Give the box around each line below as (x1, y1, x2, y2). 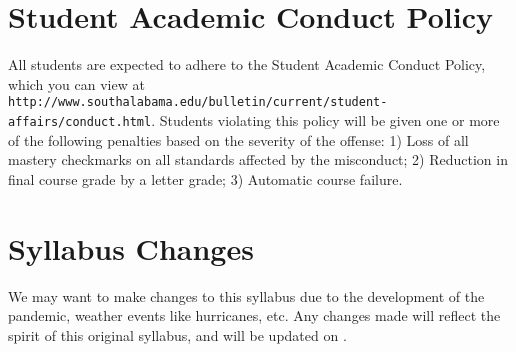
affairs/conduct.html (8, 114, 152, 129)
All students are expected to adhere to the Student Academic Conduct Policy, (8, 54, 486, 75)
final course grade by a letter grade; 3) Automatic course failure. (8, 168, 403, 189)
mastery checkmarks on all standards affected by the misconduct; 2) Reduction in (8, 149, 508, 170)
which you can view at (8, 73, 145, 94)
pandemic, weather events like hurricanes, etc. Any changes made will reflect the (8, 305, 501, 326)
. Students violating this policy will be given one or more (151, 109, 500, 130)
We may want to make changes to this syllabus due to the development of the (8, 285, 485, 306)
